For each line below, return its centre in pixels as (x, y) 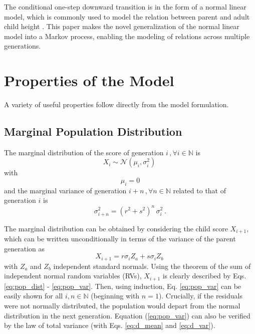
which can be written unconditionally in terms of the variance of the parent (120, 239)
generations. (23, 46)
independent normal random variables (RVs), (73, 276)
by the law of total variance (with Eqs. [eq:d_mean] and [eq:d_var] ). (110, 325)
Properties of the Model (89, 80)
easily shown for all (34, 296)
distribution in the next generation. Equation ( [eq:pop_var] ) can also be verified (127, 315)
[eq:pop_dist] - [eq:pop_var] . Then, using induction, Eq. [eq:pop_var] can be (123, 286)
